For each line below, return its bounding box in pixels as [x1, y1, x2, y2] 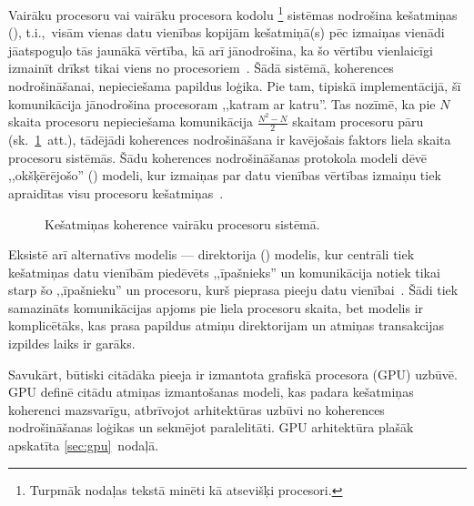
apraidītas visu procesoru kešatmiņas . [8, 183, 224, 202]
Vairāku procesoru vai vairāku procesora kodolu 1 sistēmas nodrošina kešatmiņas [8, 3, 458, 24]
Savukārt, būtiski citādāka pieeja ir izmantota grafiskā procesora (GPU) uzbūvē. [8, 364, 458, 383]
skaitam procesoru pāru [292, 112, 424, 131]
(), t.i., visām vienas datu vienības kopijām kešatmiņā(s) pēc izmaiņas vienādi [8, 23, 445, 42]
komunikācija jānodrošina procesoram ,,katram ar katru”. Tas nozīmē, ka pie [8, 94, 436, 113]
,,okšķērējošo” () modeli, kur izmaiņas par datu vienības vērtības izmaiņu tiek [8, 166, 441, 185]
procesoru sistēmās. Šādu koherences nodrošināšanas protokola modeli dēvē [8, 147, 428, 167]
